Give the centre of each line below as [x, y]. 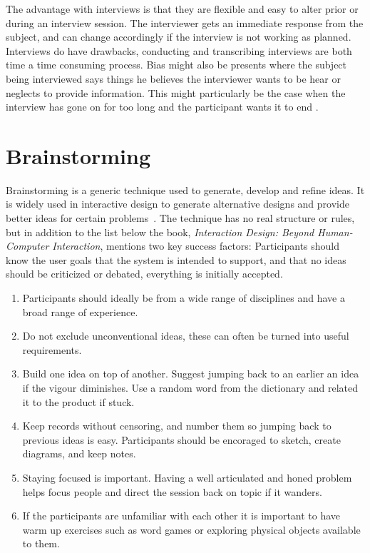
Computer [27, 246]
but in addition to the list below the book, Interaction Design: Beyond [160, 232]
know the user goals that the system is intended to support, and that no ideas [176, 259]
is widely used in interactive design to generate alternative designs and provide [178, 204]
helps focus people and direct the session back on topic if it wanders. [172, 491]
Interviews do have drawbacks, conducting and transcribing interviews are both [179, 50]
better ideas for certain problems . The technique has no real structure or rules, [180, 218]
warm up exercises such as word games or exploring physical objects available [191, 529]
